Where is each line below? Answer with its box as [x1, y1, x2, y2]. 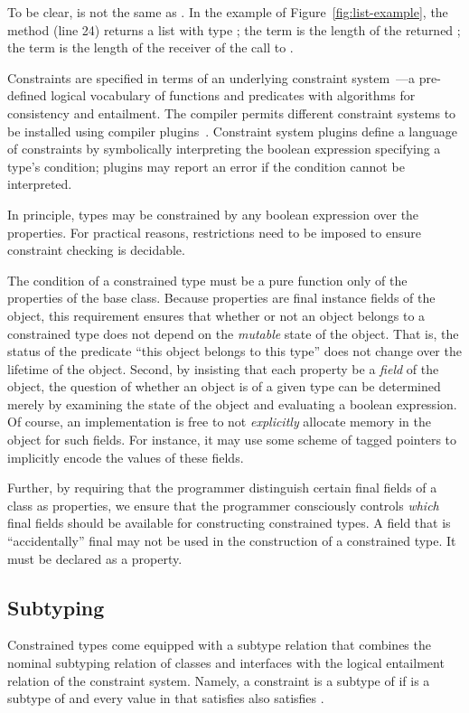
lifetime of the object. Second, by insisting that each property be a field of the [7, 359, 439, 378]
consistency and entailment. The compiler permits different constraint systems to [7, 103, 456, 122]
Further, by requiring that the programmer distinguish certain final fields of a [7, 478, 437, 497]
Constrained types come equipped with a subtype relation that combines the [7, 635, 431, 654]
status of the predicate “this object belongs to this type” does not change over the [7, 342, 462, 361]
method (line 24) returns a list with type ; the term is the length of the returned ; [7, 20, 461, 39]
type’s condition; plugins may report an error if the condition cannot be [7, 156, 405, 175]
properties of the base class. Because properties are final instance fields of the [7, 288, 436, 307]
